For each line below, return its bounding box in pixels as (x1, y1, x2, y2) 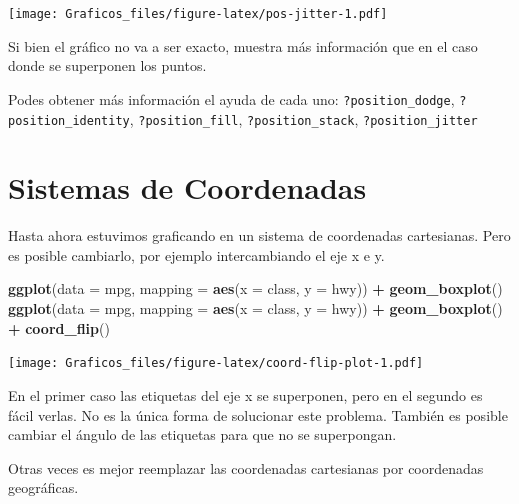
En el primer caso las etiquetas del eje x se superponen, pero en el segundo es (8, 384, 483, 405)
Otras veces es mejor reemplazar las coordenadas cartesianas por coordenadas (8, 457, 484, 478)
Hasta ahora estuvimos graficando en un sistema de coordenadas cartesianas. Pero (8, 225, 511, 246)
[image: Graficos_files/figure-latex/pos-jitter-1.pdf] (8, 7, 388, 21)
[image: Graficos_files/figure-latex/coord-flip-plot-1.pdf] (8, 356, 424, 371)
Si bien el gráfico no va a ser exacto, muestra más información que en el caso (8, 35, 478, 56)
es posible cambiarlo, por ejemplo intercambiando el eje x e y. (8, 244, 385, 265)
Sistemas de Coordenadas (8, 167, 367, 208)
